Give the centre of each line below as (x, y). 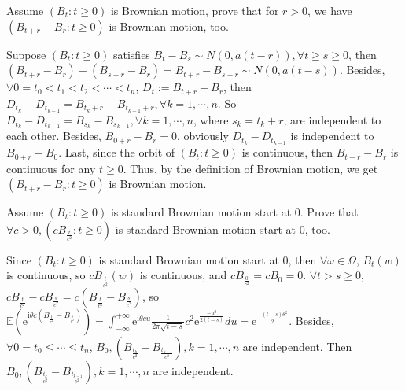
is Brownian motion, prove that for (195, 10)
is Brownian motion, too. (169, 26)
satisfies (131, 54)
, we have (330, 10)
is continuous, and (183, 275)
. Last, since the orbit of (117, 152)
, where (211, 119)
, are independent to (332, 119)
